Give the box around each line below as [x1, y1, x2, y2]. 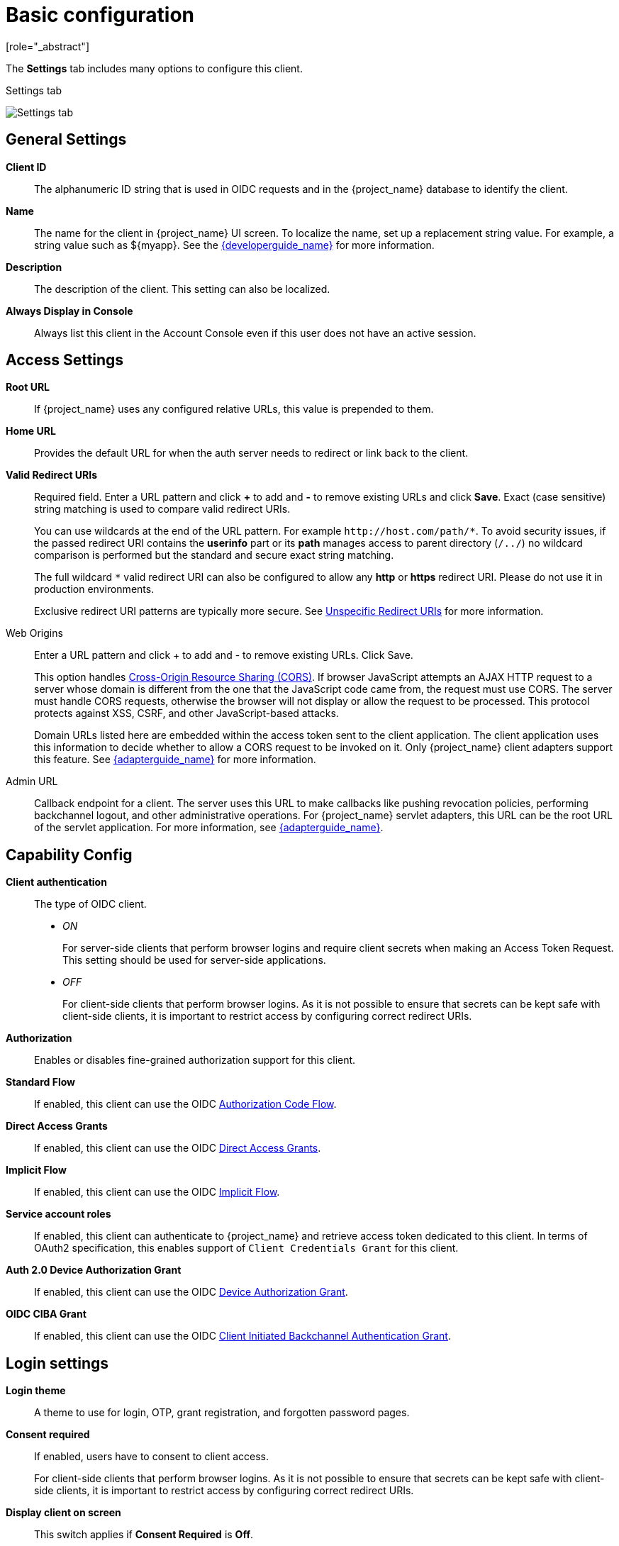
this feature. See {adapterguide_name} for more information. [34, 753, 316, 766]
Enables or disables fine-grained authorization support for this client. [34, 1054, 356, 1067]
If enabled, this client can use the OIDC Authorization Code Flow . [34, 1098, 337, 1111]
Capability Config [6, 845, 133, 864]
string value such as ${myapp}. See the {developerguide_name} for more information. [34, 238, 435, 251]
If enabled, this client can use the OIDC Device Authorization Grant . [34, 1286, 348, 1298]
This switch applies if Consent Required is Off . [34, 1528, 254, 1541]
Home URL [6, 425, 56, 438]
